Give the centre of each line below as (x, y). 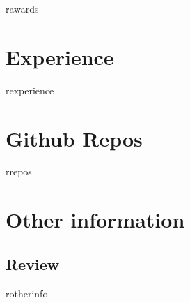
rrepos (19, 171)
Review (33, 264)
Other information (95, 220)
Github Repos (74, 138)
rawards (22, 8)
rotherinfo (27, 293)
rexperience (30, 90)
